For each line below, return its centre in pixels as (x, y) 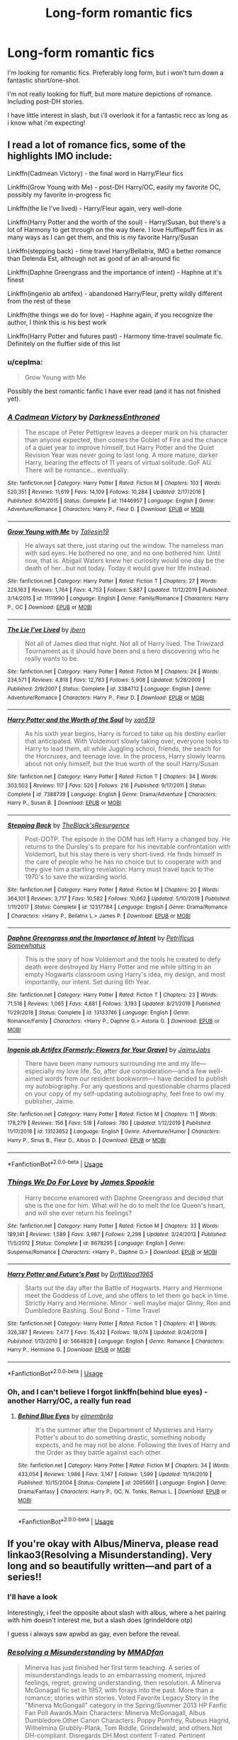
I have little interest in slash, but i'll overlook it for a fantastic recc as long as (118, 115)
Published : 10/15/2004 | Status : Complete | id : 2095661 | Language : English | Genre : (122, 1483)
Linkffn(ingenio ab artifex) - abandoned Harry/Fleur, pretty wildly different (115, 293)
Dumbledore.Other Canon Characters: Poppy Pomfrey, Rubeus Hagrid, (127, 1720)
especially (40, 1071)
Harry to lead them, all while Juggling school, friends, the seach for (123, 749)
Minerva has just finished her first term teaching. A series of (112, 1668)
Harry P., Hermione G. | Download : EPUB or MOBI (69, 1350)
